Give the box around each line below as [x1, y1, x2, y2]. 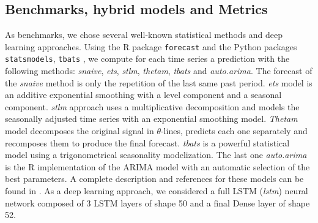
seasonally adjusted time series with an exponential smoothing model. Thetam [5, 112, 298, 125]
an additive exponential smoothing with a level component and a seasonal [5, 88, 282, 101]
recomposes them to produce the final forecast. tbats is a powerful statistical [5, 136, 290, 149]
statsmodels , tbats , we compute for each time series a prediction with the [5, 52, 290, 65]
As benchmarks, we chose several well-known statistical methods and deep [5, 28, 283, 41]
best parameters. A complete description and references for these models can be [5, 172, 304, 185]
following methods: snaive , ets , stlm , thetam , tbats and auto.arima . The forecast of [5, 64, 312, 77]
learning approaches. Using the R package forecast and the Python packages [5, 40, 297, 53]
